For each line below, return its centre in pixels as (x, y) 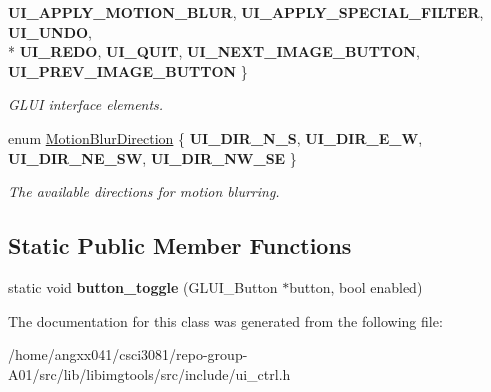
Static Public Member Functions (180, 245)
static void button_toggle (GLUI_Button (143, 286)
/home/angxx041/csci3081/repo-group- (128, 354)
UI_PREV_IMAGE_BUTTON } (128, 70)
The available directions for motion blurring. (144, 191)
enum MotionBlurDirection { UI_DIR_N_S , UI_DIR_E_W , (215, 137)
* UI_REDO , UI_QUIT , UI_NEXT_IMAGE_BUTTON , (214, 51)
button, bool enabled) (356, 286)
